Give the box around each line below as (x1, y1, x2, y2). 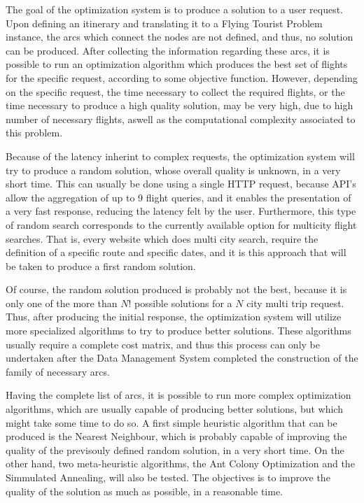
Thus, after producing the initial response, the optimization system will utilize (6, 309, 342, 324)
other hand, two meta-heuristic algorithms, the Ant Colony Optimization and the (6, 456, 355, 471)
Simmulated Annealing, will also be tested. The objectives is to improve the (6, 470, 330, 484)
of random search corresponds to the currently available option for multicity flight (6, 217, 357, 232)
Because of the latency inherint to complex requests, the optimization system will (6, 148, 355, 163)
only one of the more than (6, 295, 118, 310)
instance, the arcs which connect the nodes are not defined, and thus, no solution (6, 29, 353, 44)
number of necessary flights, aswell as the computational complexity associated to (6, 111, 356, 126)
